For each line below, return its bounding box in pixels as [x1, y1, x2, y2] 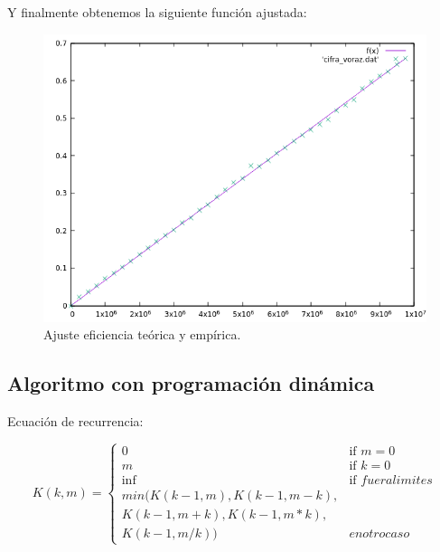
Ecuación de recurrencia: [7, 411, 144, 430]
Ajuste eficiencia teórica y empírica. [43, 325, 241, 344]
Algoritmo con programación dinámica [7, 369, 375, 397]
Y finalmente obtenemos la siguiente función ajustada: [7, 3, 307, 21]
